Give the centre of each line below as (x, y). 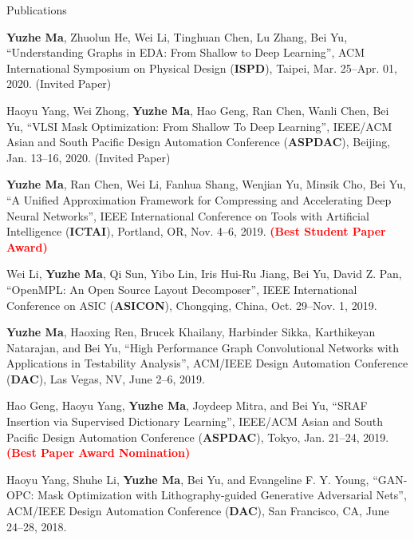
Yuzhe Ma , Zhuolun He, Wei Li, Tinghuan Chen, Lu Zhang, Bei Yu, (177, 36)
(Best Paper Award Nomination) (99, 453)
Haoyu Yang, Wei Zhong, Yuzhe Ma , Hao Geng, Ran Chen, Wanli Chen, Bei (198, 110)
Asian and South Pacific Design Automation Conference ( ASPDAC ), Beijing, (199, 142)
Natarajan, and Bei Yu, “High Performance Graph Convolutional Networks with (203, 347)
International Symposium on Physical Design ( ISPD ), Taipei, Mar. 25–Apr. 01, (202, 67)
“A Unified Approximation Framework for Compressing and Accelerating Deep (199, 199)
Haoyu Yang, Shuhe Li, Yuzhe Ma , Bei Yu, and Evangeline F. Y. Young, (188, 479)
